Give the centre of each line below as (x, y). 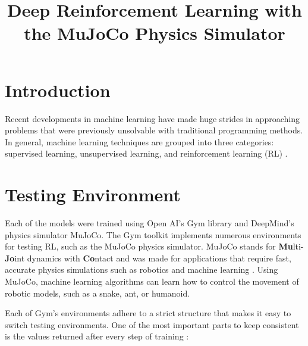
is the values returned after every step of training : (97, 336)
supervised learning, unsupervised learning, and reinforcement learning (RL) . (146, 153)
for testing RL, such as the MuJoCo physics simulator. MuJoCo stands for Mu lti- (154, 246)
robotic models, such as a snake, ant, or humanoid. (98, 293)
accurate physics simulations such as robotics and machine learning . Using (142, 269)
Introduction (58, 90)
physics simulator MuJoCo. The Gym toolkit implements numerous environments (153, 234)
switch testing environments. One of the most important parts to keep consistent (152, 324)
